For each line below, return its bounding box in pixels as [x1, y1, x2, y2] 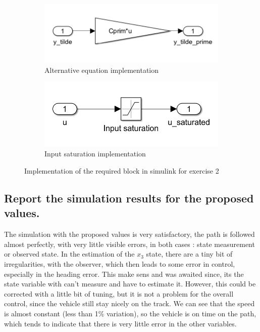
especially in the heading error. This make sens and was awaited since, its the [4, 268, 244, 279]
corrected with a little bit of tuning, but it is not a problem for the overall [4, 288, 234, 299]
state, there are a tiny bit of [146, 248, 233, 259]
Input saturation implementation [44, 148, 146, 159]
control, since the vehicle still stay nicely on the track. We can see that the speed [4, 298, 255, 309]
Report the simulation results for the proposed [4, 190, 254, 205]
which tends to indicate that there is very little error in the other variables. [4, 318, 237, 328]
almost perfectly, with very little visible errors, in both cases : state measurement [4, 238, 255, 249]
